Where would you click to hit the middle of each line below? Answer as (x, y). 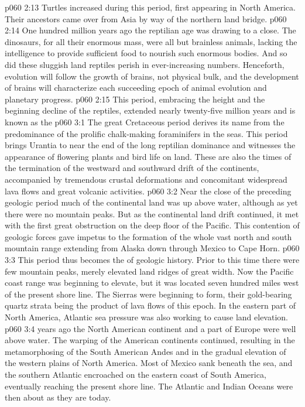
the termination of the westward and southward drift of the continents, (132, 168)
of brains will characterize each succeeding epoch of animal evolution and (136, 88)
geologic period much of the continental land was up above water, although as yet (151, 202)
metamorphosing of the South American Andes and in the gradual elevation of (145, 351)
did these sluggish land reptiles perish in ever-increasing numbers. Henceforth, (145, 64)
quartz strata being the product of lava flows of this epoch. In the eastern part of (150, 305)
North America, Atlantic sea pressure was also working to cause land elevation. (146, 317)
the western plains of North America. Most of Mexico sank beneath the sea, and (149, 363)
